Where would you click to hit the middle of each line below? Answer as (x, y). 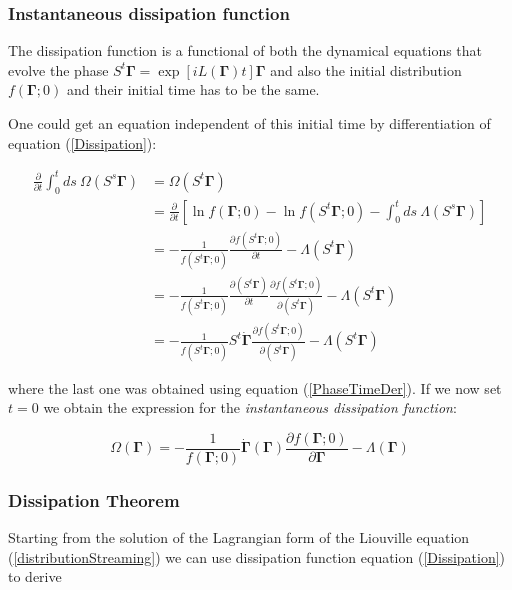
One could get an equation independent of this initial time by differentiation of (249, 123)
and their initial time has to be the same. (193, 89)
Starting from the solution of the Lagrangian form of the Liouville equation (239, 536)
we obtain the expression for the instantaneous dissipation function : (250, 407)
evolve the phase (58, 69)
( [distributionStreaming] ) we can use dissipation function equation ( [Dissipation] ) (257, 556)
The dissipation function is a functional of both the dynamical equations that (245, 50)
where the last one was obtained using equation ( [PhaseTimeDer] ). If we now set (255, 387)
